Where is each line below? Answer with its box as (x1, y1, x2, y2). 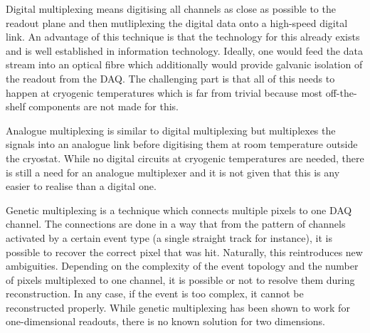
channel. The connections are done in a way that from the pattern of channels (6, 216, 346, 231)
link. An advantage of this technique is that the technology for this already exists (6, 29, 360, 44)
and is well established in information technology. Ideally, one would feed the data (6, 43, 363, 58)
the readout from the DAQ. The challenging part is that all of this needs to (6, 70, 335, 85)
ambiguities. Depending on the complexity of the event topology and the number (6, 258, 359, 273)
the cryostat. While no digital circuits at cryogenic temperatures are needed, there (6, 150, 364, 165)
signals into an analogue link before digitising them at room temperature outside (6, 137, 358, 152)
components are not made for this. (28, 99, 179, 114)
